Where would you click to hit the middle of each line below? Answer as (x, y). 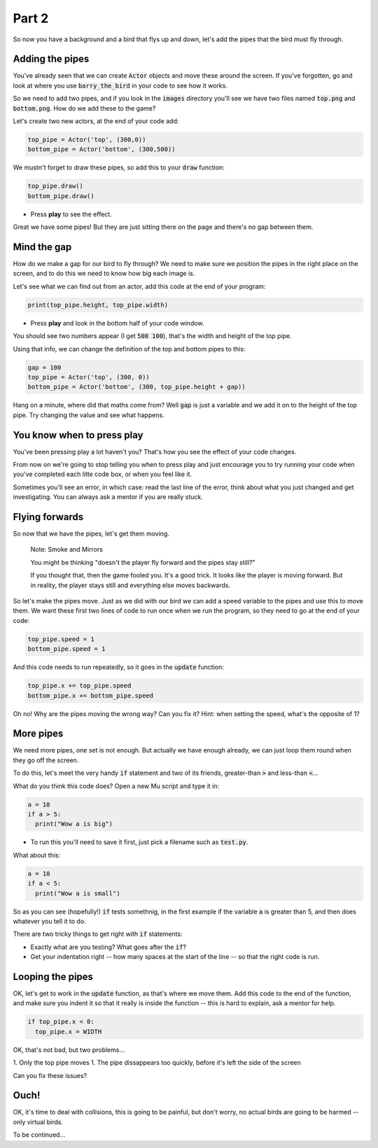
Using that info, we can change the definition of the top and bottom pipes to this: (129, 349)
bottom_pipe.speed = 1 (66, 649)
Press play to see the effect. (71, 214)
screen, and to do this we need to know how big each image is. (104, 274)
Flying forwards (48, 517)
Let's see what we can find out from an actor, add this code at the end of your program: (139, 286)
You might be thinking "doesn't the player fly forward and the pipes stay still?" (143, 562)
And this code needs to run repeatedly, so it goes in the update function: (118, 667)
